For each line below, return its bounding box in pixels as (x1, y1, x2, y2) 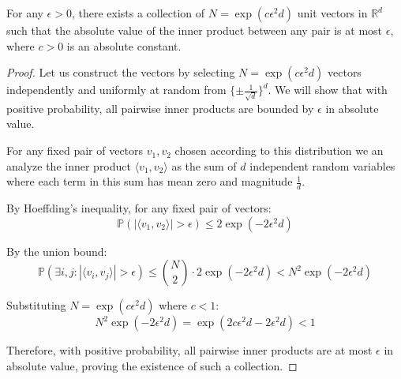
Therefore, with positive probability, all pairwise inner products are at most (6, 342, 373, 358)
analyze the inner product (6, 157, 131, 174)
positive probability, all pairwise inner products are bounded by (6, 99, 314, 116)
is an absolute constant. (66, 37, 182, 54)
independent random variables (249, 157, 395, 174)
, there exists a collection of (71, 5, 205, 21)
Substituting (6, 297, 66, 313)
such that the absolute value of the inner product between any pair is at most (6, 22, 383, 38)
